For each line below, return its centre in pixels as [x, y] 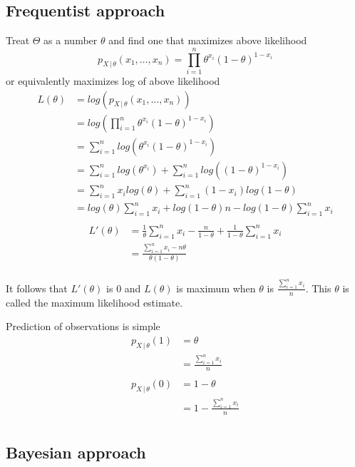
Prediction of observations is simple [83, 326]
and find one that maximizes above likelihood [208, 40]
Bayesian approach [76, 452]
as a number [71, 40]
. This [318, 288]
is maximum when [216, 288]
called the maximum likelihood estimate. [94, 302]
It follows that [37, 288]
